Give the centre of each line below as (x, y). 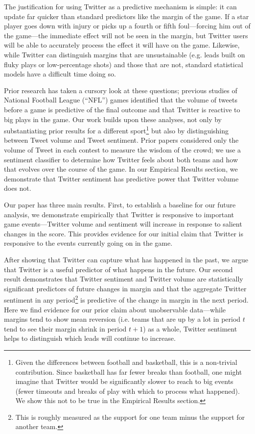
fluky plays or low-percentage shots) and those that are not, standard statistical (124, 64)
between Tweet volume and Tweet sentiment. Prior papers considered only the (121, 140)
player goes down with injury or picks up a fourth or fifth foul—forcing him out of (127, 26)
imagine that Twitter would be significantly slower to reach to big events (124, 381)
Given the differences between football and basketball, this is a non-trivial (126, 362)
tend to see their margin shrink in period (65, 328)
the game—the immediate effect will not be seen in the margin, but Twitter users (126, 35)
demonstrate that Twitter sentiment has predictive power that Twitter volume (121, 178)
